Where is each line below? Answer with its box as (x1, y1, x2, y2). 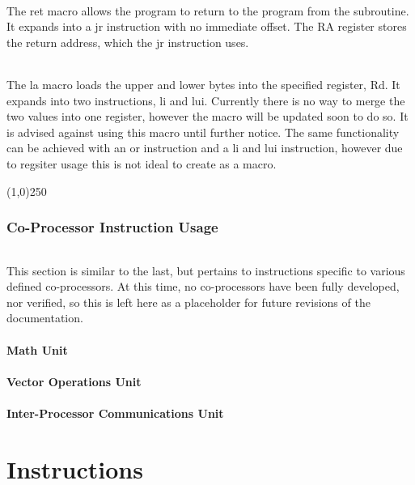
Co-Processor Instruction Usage (6, 217, 218, 237)
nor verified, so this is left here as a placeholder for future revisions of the (6, 293, 371, 310)
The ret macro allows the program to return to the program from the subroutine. (6, 2, 409, 19)
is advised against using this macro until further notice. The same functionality (6, 123, 400, 140)
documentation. (6, 309, 83, 326)
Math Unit (6, 341, 68, 358)
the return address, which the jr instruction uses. (6, 33, 249, 50)
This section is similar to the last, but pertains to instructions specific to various (6, 262, 405, 279)
